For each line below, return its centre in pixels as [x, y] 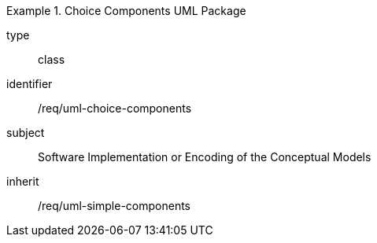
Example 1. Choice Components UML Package [126, 11]
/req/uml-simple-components [115, 206]
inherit [23, 181]
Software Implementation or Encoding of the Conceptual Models [205, 157]
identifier [30, 84]
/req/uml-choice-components [115, 108]
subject [26, 133]
